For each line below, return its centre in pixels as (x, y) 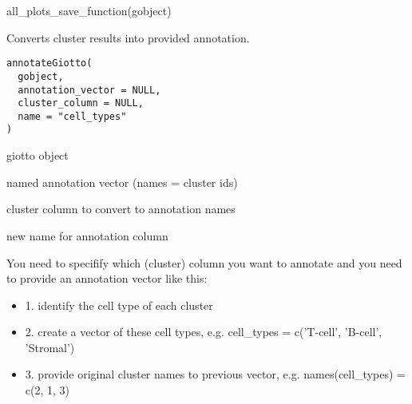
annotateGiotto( (50, 63)
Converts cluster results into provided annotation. (128, 37)
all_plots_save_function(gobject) (89, 10)
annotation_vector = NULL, (89, 90)
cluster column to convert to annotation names (121, 209)
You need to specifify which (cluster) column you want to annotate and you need (204, 262)
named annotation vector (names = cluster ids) (122, 182)
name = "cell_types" (72, 116)
